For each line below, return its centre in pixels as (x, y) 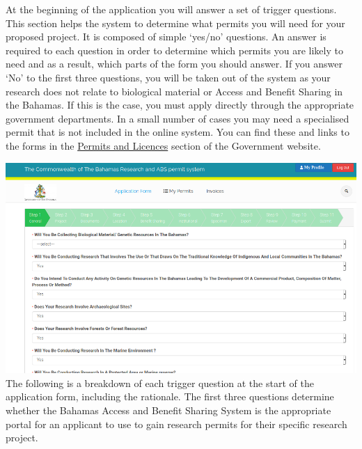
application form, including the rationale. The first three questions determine (170, 396)
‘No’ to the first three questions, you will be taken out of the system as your (168, 77)
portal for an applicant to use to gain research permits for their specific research (176, 424)
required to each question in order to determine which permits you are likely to (174, 50)
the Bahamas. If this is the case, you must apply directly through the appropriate (180, 105)
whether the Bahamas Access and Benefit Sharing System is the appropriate (168, 410)
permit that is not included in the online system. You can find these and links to (178, 132)
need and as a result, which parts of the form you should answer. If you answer (174, 64)
